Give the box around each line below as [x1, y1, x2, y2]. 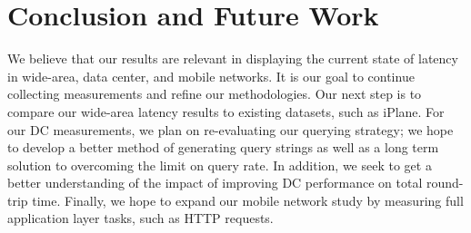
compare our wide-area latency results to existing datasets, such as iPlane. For [7, 102, 445, 121]
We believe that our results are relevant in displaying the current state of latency [7, 49, 458, 68]
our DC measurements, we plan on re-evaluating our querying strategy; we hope [7, 120, 454, 139]
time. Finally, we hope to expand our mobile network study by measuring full [32, 190, 464, 209]
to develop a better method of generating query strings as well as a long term [7, 138, 439, 157]
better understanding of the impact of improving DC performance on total [7, 173, 423, 192]
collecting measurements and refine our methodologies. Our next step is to [7, 84, 422, 103]
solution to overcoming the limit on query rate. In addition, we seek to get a [7, 155, 432, 174]
